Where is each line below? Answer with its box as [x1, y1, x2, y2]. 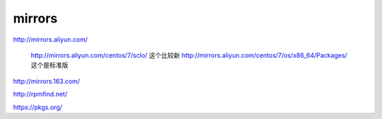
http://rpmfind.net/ [13, 90, 67, 99]
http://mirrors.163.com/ [13, 77, 81, 85]
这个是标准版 [30, 61, 69, 70]
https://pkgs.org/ [13, 103, 63, 111]
